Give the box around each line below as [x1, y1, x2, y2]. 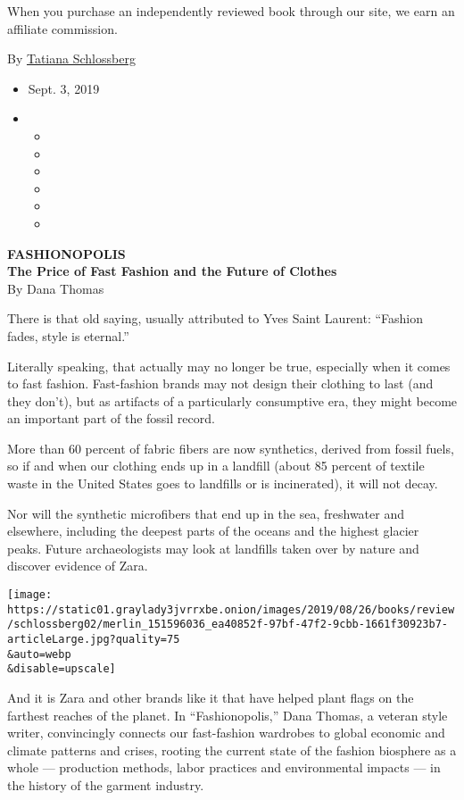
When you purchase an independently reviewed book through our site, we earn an [7, 2, 455, 20]
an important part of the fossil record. [7, 409, 215, 428]
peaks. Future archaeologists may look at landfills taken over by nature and [7, 538, 419, 557]
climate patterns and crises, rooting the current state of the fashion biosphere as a [7, 740, 457, 759]
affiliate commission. [7, 19, 118, 37]
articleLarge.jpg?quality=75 [7, 633, 180, 646]
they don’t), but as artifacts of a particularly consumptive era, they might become [7, 391, 458, 410]
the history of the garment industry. [7, 775, 204, 794]
